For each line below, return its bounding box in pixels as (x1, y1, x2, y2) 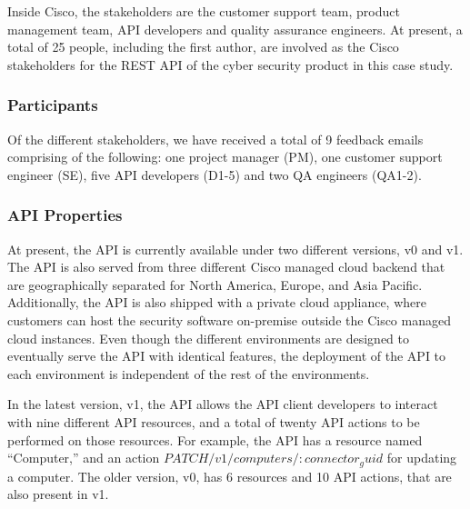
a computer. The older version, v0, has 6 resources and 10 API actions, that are (7, 466, 452, 485)
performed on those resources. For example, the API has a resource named (7, 430, 423, 449)
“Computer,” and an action (7, 448, 160, 467)
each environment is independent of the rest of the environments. (7, 364, 370, 383)
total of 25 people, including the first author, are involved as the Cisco (7, 37, 399, 56)
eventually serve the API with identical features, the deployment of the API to (7, 346, 446, 365)
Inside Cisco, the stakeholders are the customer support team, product (7, 2, 400, 20)
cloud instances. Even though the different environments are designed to (7, 328, 410, 347)
